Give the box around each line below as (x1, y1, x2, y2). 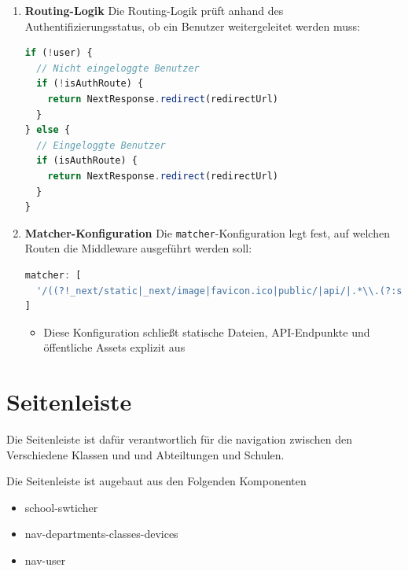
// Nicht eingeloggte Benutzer (36, 62, 200, 74)
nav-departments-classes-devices (24, 525, 178, 542)
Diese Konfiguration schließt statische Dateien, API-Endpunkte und (43, 323, 370, 340)
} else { (24, 124, 71, 136)
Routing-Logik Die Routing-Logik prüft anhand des (24, 2, 284, 18)
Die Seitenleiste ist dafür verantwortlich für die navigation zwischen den (6, 431, 353, 448)
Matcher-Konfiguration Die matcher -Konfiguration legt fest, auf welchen (24, 224, 390, 241)
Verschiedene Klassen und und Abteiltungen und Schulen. (6, 446, 285, 462)
